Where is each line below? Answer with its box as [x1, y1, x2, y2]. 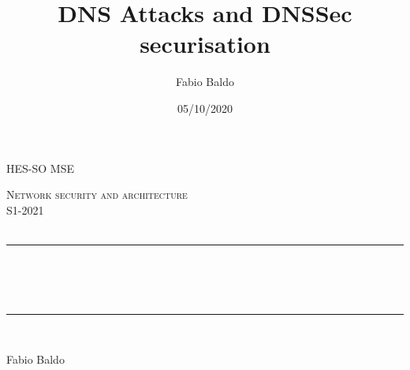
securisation [140, 28, 270, 60]
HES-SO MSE [6, 159, 74, 176]
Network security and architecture [6, 186, 188, 203]
